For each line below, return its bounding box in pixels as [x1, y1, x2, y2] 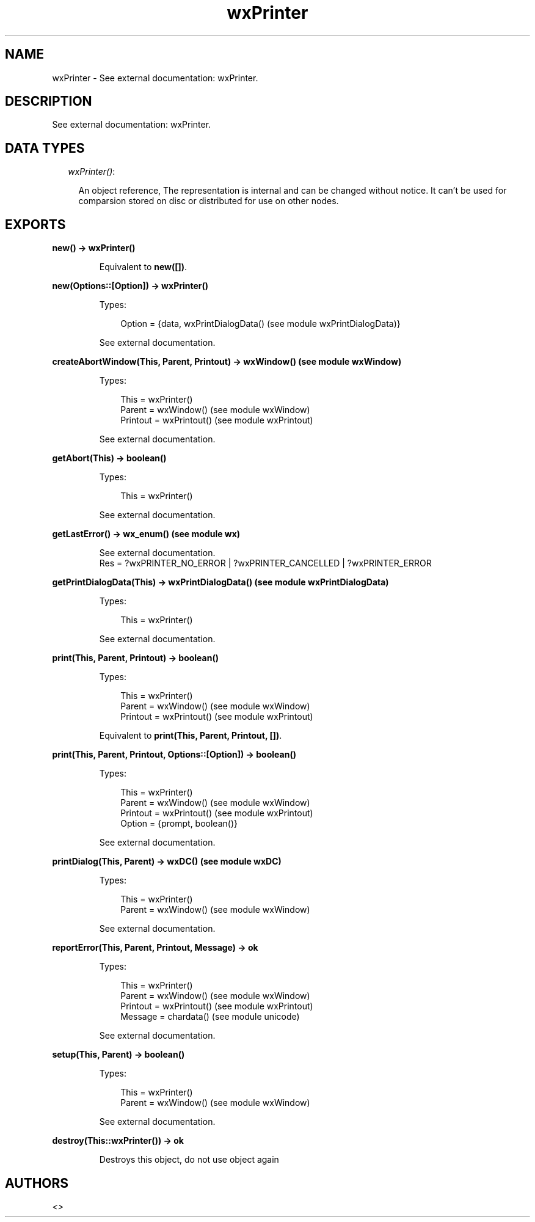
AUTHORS [5, 1175, 69, 1191]
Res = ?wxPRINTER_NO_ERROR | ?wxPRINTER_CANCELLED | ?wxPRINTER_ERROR [99, 558, 432, 569]
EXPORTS [5, 216, 66, 232]
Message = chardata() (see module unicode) [120, 1011, 300, 1022]
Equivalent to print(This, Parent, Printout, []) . [99, 730, 282, 741]
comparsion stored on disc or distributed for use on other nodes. [78, 196, 339, 207]
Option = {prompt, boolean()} [120, 818, 238, 829]
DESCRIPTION [5, 93, 92, 109]
